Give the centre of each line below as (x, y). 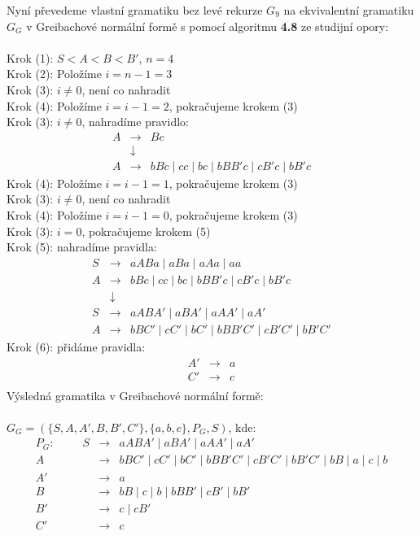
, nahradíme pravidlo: (135, 122)
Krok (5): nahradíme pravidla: (82, 247)
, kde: (242, 427)
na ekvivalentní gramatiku (349, 10)
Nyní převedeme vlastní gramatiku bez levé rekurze (135, 10)
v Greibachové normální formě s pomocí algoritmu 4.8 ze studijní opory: (208, 26)
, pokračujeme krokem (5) (146, 231)
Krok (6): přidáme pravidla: (76, 346)
